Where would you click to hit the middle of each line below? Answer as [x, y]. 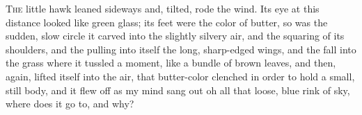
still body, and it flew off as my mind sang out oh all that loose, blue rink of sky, [178, 90]
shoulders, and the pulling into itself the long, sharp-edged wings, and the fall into [181, 49]
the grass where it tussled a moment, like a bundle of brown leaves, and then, [171, 63]
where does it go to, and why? [70, 104]
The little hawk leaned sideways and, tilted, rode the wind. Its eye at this [163, 8]
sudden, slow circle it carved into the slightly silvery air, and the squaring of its [175, 36]
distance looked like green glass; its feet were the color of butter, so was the [167, 22]
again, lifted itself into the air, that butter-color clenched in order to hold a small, [180, 76]
